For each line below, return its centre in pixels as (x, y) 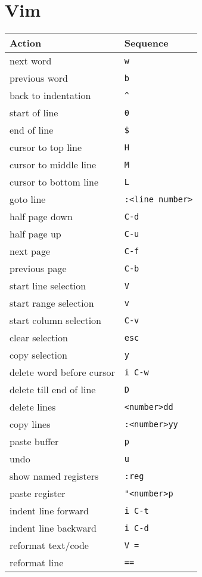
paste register (38, 493)
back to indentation (50, 95)
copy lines (30, 424)
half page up (35, 234)
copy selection (38, 355)
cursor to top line (46, 147)
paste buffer (34, 442)
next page (30, 251)
